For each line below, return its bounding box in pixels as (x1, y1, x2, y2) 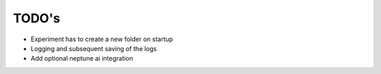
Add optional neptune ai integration (30, 54, 133, 63)
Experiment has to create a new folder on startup (30, 35, 174, 43)
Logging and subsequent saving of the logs (30, 44, 157, 52)
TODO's (13, 10, 61, 26)
